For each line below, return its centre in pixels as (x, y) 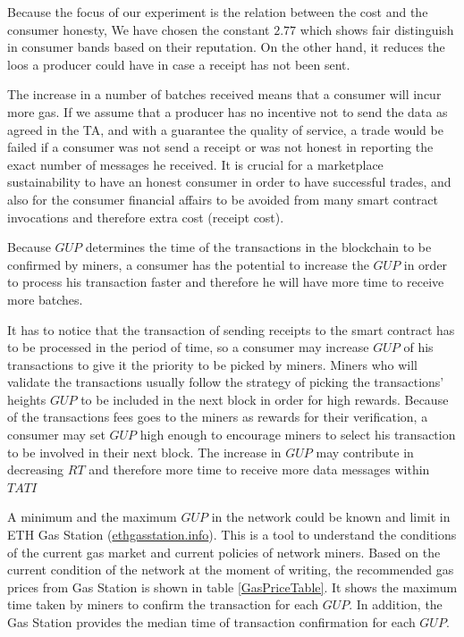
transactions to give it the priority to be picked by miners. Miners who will (213, 364)
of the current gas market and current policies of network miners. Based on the (224, 552)
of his (418, 347)
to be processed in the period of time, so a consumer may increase (188, 347)
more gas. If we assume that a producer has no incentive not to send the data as (228, 111)
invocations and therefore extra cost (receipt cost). (146, 217)
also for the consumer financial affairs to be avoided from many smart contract (223, 199)
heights (27, 399)
